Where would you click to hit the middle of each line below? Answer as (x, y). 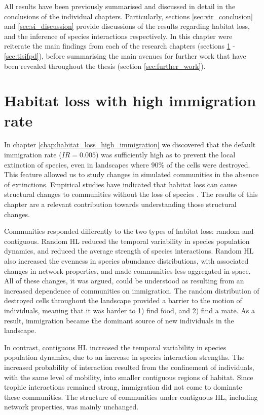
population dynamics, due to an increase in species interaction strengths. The (124, 357)
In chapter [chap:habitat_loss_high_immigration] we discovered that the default (130, 144)
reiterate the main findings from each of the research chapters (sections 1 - (120, 46)
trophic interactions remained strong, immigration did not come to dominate (123, 387)
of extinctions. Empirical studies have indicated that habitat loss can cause (121, 184)
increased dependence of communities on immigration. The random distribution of (132, 290)
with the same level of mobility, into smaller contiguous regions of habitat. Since (129, 377)
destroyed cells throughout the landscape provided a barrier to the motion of (123, 300)
